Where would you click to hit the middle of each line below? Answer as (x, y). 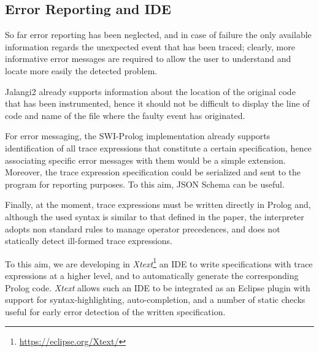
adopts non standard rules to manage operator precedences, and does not (143, 228)
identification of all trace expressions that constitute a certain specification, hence (158, 147)
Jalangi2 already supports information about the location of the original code (150, 91)
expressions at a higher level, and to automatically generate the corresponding (152, 275)
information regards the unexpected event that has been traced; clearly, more (150, 46)
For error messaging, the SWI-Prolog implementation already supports (138, 136)
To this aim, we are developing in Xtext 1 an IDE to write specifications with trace (159, 262)
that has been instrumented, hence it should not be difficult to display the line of (157, 103)
